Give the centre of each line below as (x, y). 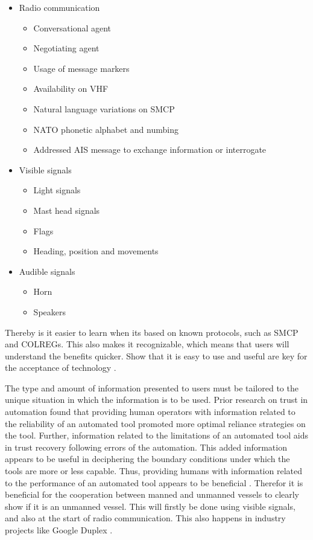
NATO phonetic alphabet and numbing (106, 129)
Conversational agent (72, 27)
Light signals (57, 190)
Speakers (49, 311)
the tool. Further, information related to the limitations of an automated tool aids (157, 435)
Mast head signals (67, 210)
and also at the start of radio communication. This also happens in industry (145, 518)
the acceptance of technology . (61, 368)
